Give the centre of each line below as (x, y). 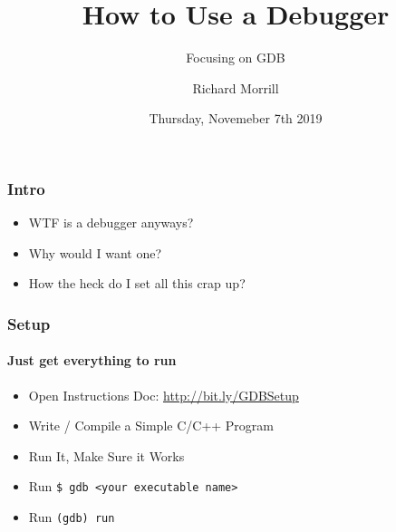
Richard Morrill (236, 87)
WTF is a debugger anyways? (111, 222)
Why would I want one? (95, 252)
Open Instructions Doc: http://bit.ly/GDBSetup (164, 395)
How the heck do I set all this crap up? (137, 283)
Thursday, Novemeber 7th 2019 (236, 118)
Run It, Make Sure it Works (106, 455)
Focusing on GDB (236, 58)
